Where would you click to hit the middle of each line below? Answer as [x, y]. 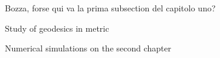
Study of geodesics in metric [57, 28]
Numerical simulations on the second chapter [88, 48]
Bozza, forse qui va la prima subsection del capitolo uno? [110, 8]
